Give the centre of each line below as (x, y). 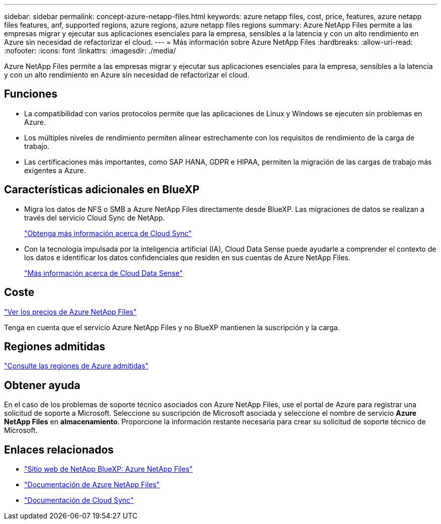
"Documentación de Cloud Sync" (79, 500)
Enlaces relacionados (59, 450)
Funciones (31, 94)
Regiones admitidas (55, 346)
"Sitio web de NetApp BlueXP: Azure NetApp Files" (108, 469)
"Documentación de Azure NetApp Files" (92, 485)
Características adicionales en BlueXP (102, 190)
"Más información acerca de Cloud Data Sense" (103, 273)
